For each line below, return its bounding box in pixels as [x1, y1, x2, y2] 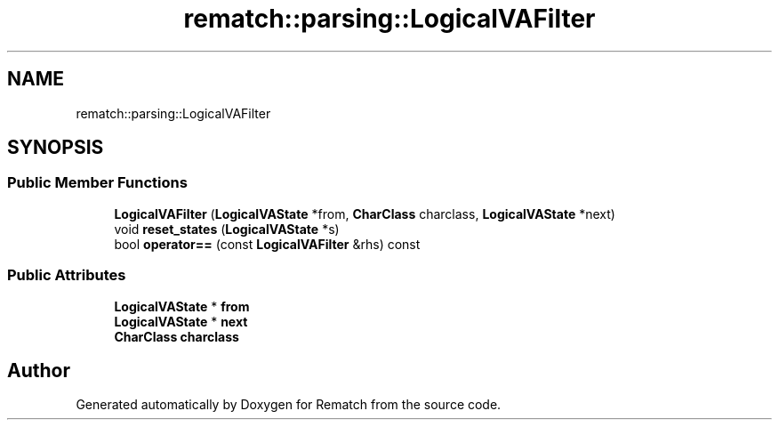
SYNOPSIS [7, 136, 104, 159]
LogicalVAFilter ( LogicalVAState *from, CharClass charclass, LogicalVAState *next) [114, 205, 615, 222]
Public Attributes [7, 266, 126, 285]
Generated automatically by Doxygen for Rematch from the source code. [76, 397, 502, 413]
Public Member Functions [7, 173, 188, 192]
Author [7, 359, 70, 382]
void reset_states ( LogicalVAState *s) [114, 221, 340, 237]
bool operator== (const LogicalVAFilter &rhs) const [114, 236, 421, 252]
